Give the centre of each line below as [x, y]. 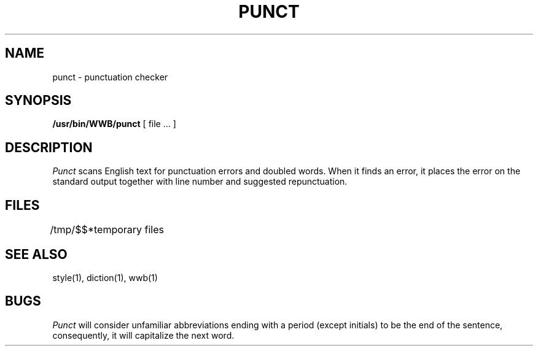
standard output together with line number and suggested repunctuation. [200, 182]
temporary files [129, 230]
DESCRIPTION [49, 147]
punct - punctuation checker [110, 77]
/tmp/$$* [72, 230]
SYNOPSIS [38, 101]
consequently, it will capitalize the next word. [143, 335]
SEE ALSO [36, 254]
